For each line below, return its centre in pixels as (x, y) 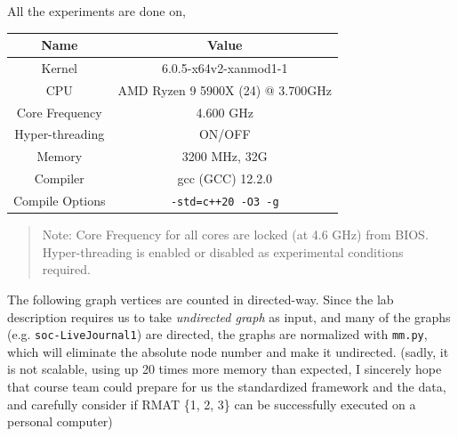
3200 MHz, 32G (225, 156)
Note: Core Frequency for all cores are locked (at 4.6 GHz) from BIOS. (235, 235)
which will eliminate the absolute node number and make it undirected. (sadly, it (228, 351)
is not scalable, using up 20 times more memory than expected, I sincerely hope (225, 369)
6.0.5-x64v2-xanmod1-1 (225, 67)
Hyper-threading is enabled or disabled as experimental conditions (223, 251)
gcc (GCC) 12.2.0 (225, 178)
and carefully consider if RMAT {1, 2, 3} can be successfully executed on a (212, 404)
